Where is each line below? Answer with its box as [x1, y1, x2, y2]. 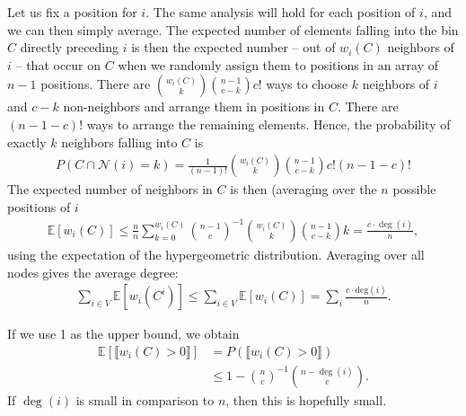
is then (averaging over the [230, 180, 377, 199]
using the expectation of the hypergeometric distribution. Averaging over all [7, 244, 425, 263]
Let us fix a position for [7, 3, 137, 21]
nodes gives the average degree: [7, 262, 179, 281]
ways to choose [266, 75, 348, 93]
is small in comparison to [75, 390, 215, 409]
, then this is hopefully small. [225, 390, 387, 409]
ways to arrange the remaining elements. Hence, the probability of [86, 114, 451, 133]
